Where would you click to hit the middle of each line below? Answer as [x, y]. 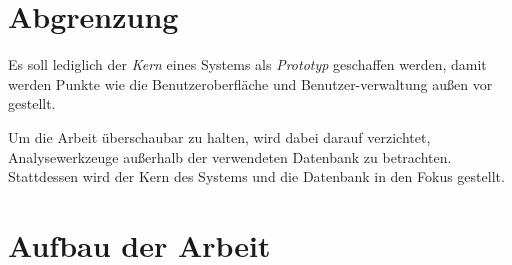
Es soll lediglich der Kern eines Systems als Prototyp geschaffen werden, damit [247, 64]
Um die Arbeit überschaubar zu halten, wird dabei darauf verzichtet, [219, 136]
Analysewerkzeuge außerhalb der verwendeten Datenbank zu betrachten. [230, 156]
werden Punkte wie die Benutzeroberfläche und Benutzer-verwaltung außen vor [250, 83]
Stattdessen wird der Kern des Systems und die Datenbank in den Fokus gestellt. [256, 176]
